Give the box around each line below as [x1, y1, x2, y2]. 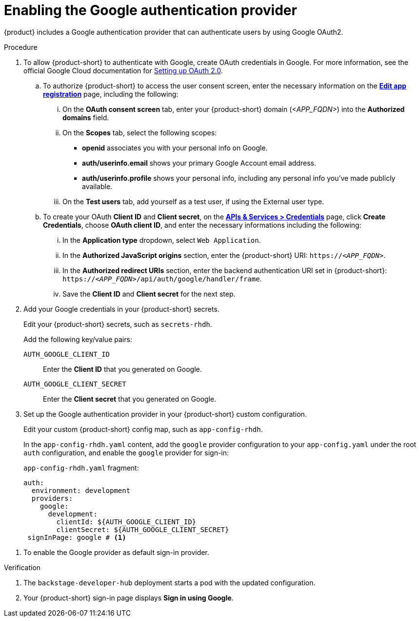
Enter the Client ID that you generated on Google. [43, 364, 202, 373]
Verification [4, 563, 41, 572]
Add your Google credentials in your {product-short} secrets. [23, 304, 220, 313]
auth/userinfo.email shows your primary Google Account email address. [82, 158, 316, 167]
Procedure [4, 43, 38, 51]
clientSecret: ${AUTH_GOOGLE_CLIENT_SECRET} [56, 525, 229, 534]
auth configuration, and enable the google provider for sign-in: [23, 448, 229, 457]
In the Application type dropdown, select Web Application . [62, 236, 261, 244]
